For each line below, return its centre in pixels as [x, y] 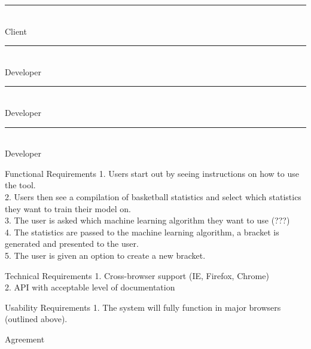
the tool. [20, 185]
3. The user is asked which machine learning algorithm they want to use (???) [147, 220]
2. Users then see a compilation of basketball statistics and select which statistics [153, 196]
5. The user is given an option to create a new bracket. [105, 255]
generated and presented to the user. [72, 244]
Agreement [25, 339]
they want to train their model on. [68, 208]
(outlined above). [36, 319]
